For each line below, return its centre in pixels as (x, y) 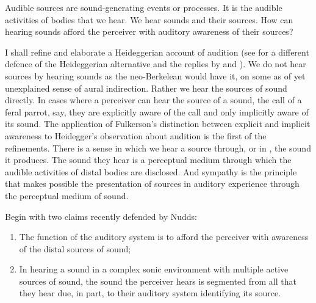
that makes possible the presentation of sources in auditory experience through (152, 184)
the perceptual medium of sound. (67, 195)
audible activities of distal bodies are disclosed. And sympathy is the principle (151, 171)
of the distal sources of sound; (75, 248)
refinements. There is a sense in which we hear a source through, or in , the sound (158, 148)
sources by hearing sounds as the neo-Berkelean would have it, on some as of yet (155, 75)
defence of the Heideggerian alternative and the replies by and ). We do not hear (156, 64)
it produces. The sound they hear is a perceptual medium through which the (148, 160)
